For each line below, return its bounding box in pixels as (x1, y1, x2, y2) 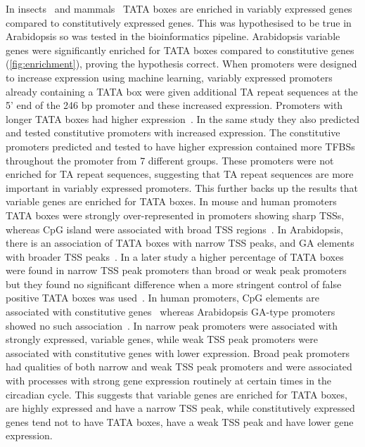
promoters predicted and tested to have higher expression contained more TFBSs (6, 138, 355, 153)
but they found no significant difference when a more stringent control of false (6, 276, 342, 291)
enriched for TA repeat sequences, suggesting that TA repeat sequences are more (6, 167, 354, 181)
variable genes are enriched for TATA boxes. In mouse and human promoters (6, 194, 337, 209)
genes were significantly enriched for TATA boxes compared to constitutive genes (6, 42, 354, 57)
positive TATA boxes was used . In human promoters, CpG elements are (6, 290, 319, 305)
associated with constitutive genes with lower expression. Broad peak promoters (6, 345, 350, 360)
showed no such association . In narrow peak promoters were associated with (6, 318, 338, 332)
